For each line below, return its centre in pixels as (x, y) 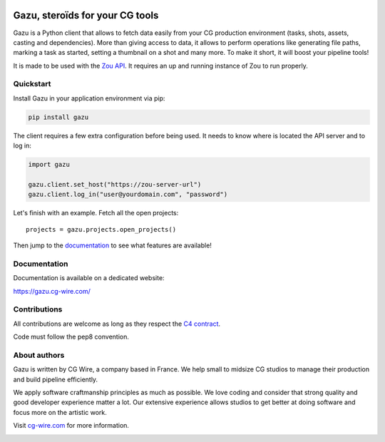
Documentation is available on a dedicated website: (89, 278)
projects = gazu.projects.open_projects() (101, 229)
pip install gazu (58, 117)
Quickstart (32, 84)
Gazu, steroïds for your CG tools (86, 15)
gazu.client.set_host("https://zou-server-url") (115, 184)
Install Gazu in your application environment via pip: (89, 98)
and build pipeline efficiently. (56, 379)
